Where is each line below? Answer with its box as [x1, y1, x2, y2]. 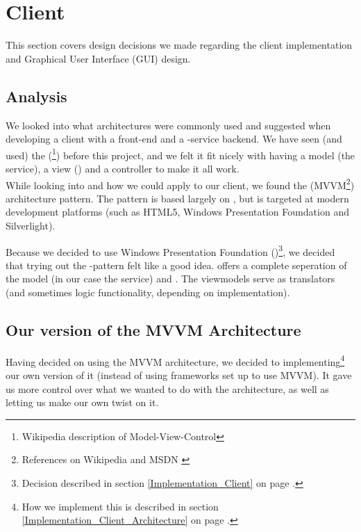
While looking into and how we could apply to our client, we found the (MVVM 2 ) [6, 175, 355, 192]
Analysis [6, 85, 67, 106]
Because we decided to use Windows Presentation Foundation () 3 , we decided [6, 242, 335, 259]
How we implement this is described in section [22, 499, 219, 513]
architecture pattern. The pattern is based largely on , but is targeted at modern [6, 191, 349, 205]
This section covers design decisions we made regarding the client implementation [6, 38, 353, 52]
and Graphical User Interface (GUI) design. [6, 51, 191, 65]
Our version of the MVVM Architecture [6, 319, 301, 340]
